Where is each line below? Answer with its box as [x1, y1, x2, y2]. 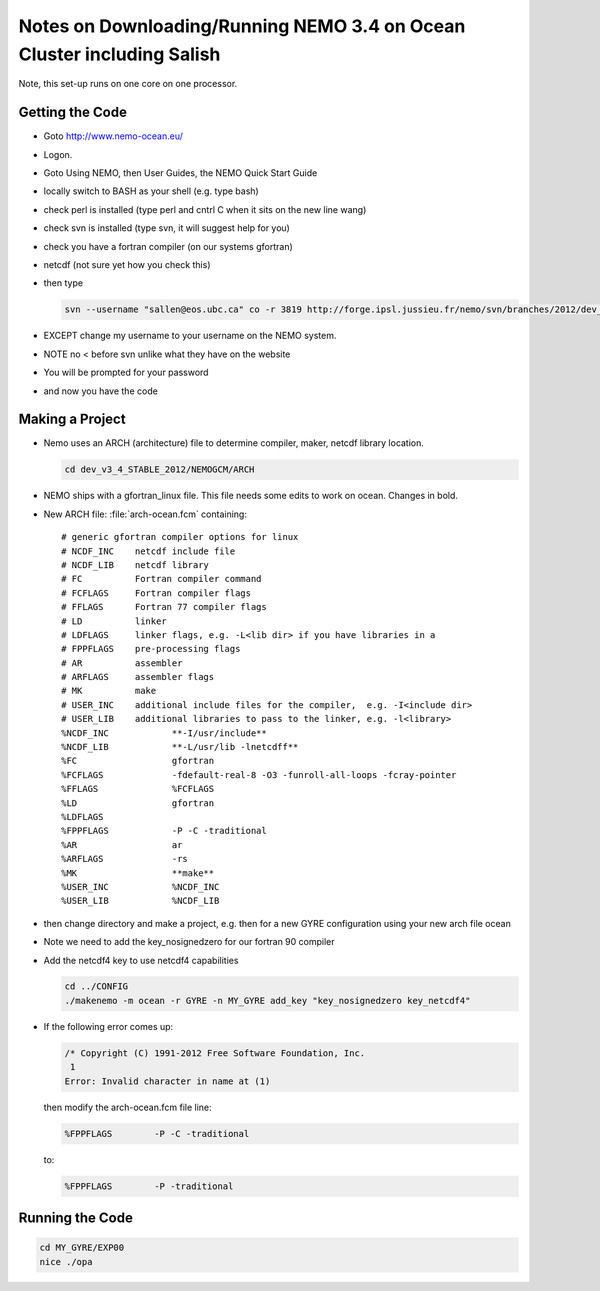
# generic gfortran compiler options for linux [61, 531, 299, 543]
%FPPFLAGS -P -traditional [64, 1180, 234, 1192]
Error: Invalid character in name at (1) [64, 1075, 271, 1087]
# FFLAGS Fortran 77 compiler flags [61, 601, 267, 613]
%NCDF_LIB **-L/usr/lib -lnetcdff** [61, 741, 299, 753]
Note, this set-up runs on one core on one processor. [18, 78, 238, 90]
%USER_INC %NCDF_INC [61, 881, 220, 892]
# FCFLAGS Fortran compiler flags [61, 587, 252, 599]
